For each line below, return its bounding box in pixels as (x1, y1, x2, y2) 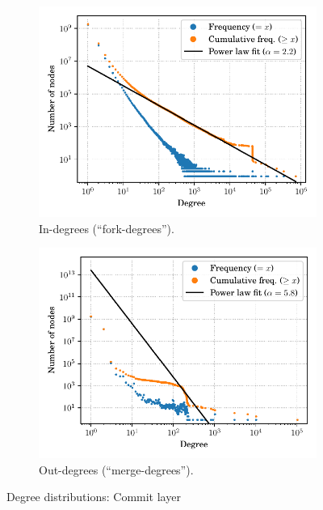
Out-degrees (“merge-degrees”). (39, 461, 194, 478)
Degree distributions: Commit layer (6, 488, 181, 505)
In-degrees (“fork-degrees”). (39, 219, 174, 236)
